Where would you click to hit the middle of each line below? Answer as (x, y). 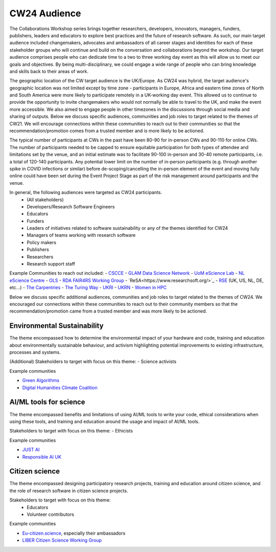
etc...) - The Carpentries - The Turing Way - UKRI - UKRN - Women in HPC (88, 287)
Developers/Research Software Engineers (71, 206)
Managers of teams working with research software (81, 235)
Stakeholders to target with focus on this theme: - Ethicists (71, 431)
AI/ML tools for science (47, 402)
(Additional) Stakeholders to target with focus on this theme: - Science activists (93, 362)
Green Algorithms (41, 380)
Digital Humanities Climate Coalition (60, 388)
